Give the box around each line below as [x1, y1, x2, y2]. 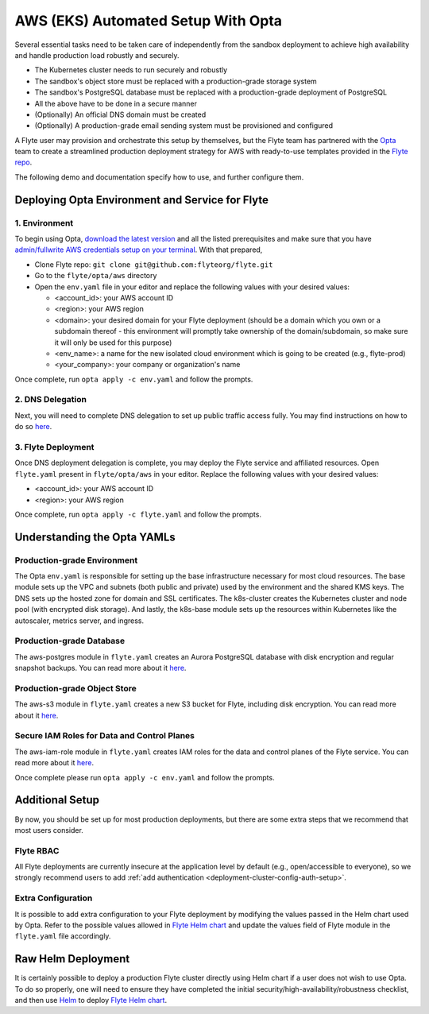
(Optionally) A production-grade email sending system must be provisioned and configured [34, 121, 334, 130]
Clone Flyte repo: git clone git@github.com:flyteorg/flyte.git [34, 259, 273, 269]
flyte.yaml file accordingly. [14, 931, 111, 941]
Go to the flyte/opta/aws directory [34, 271, 157, 281]
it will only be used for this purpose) [54, 338, 172, 347]
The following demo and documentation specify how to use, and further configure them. [14, 172, 304, 182]
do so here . [14, 422, 52, 432]
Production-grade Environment [14, 555, 138, 566]
